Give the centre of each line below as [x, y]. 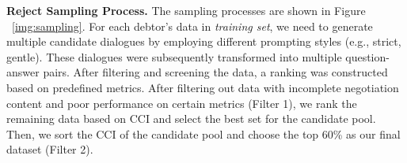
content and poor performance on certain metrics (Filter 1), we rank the [182, 103]
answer [23, 72]
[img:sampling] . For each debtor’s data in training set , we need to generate [192, 26]
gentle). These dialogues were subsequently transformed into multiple [174, 56]
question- [367, 56]
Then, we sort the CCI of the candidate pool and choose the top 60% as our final [203, 133]
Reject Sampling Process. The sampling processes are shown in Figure [186, 10]
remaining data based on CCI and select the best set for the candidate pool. [191, 119]
